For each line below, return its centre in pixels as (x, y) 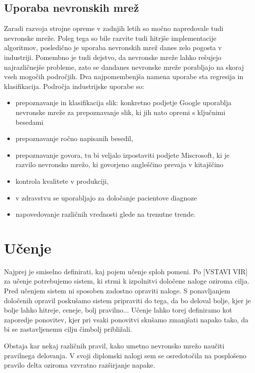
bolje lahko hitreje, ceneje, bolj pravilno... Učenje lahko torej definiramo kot (118, 310)
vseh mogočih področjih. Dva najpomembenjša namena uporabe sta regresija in (124, 76)
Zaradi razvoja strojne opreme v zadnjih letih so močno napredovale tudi (114, 28)
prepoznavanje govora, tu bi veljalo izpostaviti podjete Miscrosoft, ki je (122, 155)
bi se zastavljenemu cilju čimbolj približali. (68, 329)
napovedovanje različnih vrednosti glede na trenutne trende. (106, 214)
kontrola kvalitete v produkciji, (62, 181)
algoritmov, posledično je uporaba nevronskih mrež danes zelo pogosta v (113, 47)
